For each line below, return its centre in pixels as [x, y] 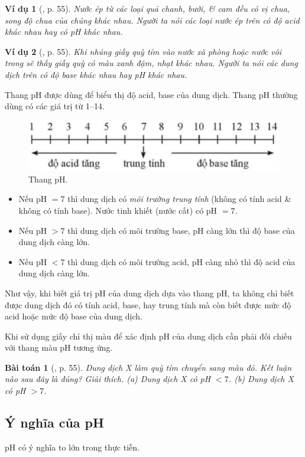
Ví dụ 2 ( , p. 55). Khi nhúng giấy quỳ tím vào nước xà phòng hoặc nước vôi [143, 51]
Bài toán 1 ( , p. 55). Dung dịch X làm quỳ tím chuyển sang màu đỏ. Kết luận [148, 367]
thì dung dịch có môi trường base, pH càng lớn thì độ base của [181, 230]
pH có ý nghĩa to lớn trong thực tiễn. [72, 447]
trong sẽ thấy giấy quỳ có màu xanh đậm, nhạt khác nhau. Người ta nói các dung [151, 63]
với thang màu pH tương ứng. [59, 347]
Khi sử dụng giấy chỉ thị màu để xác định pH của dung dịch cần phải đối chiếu [148, 336]
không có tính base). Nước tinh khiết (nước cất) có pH [118, 210]
